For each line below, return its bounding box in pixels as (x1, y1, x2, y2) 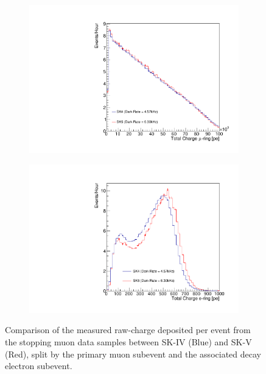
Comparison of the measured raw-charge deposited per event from (5, 323, 251, 336)
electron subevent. (5, 359, 72, 372)
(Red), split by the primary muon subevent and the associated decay (5, 347, 261, 360)
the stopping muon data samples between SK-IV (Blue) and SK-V (5, 336, 252, 348)
